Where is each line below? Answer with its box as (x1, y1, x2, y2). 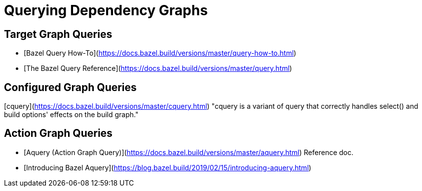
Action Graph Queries (4, 127, 113, 140)
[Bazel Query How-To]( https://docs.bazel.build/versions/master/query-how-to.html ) (24, 49, 297, 58)
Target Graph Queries (4, 28, 113, 40)
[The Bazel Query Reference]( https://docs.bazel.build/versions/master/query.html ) (24, 64, 292, 73)
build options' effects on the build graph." (4, 110, 139, 119)
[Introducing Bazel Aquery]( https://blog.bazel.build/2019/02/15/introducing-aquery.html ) (24, 163, 311, 172)
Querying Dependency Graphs (4, 2, 208, 19)
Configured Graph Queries (4, 81, 137, 94)
